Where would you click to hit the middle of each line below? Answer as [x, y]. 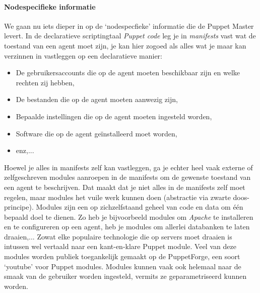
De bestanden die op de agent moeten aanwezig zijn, [97, 99]
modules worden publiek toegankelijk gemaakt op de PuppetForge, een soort [122, 256]
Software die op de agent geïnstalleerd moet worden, [96, 133]
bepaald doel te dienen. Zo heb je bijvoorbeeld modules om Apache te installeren [129, 216]
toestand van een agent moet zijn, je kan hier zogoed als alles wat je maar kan [125, 45]
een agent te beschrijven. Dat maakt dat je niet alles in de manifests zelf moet [125, 187]
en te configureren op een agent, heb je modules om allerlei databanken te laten [127, 227]
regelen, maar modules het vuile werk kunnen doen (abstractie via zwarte [117, 197]
